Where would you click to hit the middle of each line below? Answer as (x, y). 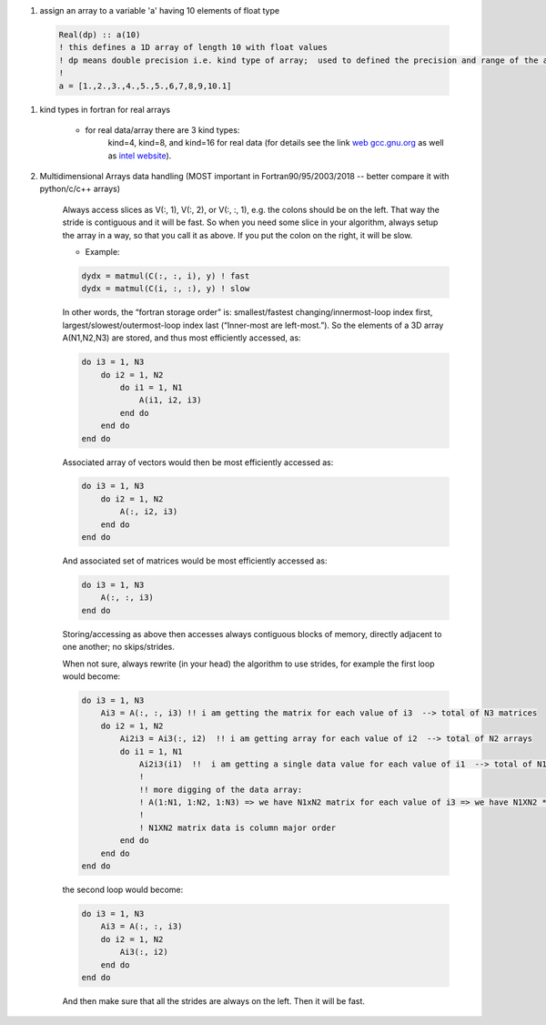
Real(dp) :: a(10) (100, 35)
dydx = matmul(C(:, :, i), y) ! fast (166, 276)
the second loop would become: (123, 889)
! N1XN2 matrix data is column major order (238, 827)
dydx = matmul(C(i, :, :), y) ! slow (166, 289)
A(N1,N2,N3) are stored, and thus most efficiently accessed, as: (182, 338)
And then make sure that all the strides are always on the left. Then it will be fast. (214, 1000)
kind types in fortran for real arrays (105, 109)
